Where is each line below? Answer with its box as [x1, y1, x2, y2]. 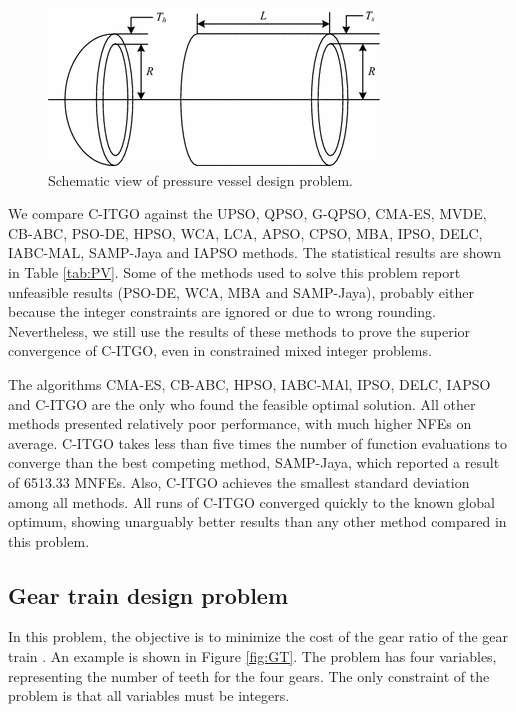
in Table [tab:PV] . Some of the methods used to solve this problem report [8, 261, 461, 282]
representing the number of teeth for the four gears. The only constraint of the [8, 665, 490, 686]
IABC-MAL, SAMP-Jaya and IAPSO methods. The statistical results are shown [8, 242, 502, 263]
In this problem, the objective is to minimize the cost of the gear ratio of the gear [8, 626, 509, 647]
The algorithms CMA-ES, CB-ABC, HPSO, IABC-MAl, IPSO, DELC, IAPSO [8, 373, 491, 394]
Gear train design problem [8, 579, 289, 610]
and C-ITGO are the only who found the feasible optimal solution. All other [8, 393, 476, 414]
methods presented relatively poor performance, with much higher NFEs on [8, 413, 472, 434]
